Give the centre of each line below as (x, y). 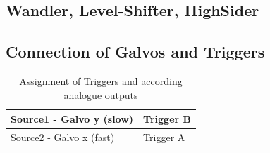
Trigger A (164, 137)
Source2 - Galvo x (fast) (63, 137)
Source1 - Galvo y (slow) (72, 119)
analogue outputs (101, 94)
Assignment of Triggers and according (101, 80)
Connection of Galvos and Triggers (135, 52)
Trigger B (167, 119)
